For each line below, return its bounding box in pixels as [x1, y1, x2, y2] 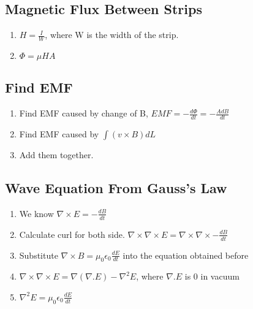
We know [19, 207, 54, 219]
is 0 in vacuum [184, 270, 240, 283]
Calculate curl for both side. [19, 227, 125, 240]
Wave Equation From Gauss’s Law [5, 178, 227, 197]
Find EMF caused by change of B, [19, 107, 148, 120]
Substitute [19, 248, 58, 261]
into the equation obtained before [123, 248, 249, 261]
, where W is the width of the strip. [45, 28, 179, 41]
